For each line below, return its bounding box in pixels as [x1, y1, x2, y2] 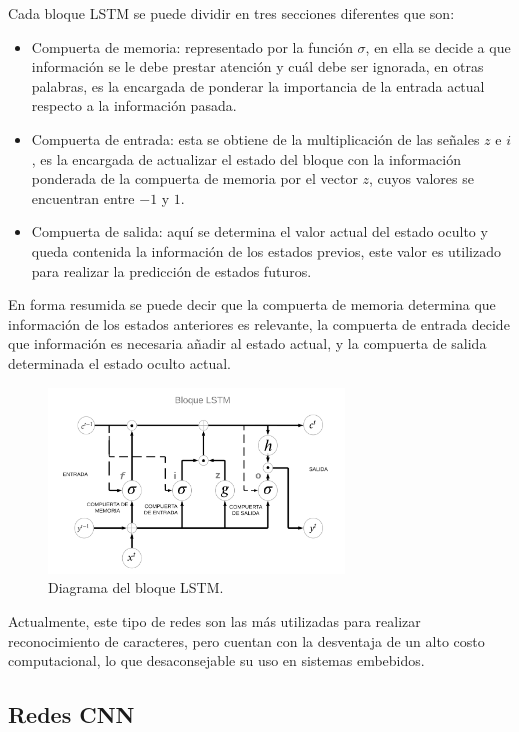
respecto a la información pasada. [31, 95, 237, 116]
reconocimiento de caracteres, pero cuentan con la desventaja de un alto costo [8, 630, 485, 651]
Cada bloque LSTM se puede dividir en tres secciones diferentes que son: [8, 3, 455, 23]
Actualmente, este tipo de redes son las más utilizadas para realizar [8, 610, 421, 631]
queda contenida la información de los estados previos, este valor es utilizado [31, 240, 501, 261]
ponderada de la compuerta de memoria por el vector [31, 168, 358, 189]
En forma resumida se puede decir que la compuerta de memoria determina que [8, 294, 496, 315]
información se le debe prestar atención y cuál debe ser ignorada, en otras [31, 56, 484, 77]
